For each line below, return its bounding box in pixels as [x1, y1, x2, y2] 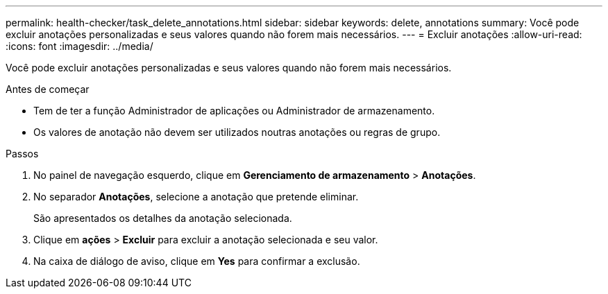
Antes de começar [6, 83, 90, 95]
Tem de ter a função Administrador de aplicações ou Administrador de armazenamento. [33, 105, 435, 116]
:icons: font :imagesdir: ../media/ [6, 40, 153, 52]
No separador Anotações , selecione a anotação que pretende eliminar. [33, 191, 359, 202]
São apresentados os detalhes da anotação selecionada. [33, 212, 292, 224]
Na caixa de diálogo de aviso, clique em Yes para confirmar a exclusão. [33, 255, 360, 267]
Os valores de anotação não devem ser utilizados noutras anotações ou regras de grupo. [33, 126, 441, 138]
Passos [6, 148, 39, 159]
